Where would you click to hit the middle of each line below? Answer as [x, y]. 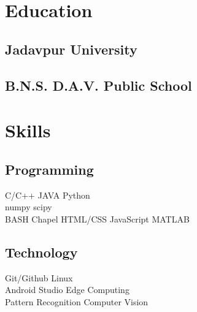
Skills [28, 130]
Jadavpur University [71, 49]
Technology [41, 252]
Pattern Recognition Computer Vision [77, 301]
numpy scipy [29, 207]
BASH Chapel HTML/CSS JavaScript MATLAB [97, 219]
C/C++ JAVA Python [48, 195]
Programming [49, 169]
